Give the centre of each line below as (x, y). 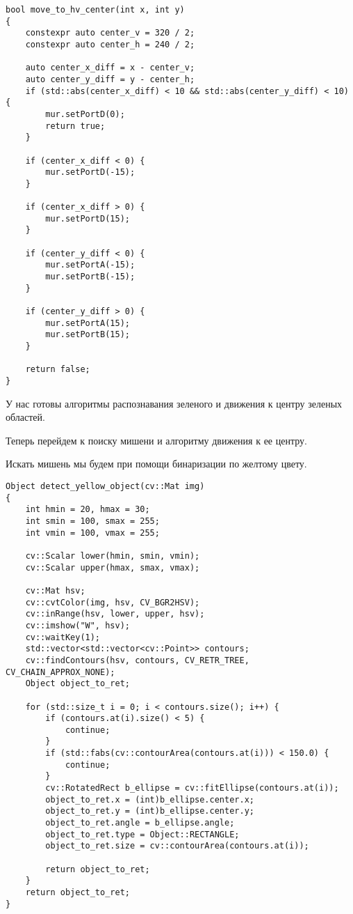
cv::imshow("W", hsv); (77, 625)
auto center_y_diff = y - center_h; (110, 79)
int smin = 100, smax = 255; (92, 521)
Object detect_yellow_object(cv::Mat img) (105, 487)
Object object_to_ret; (77, 684)
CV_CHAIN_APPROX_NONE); (60, 672)
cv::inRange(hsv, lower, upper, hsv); (115, 614)
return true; (75, 126)
